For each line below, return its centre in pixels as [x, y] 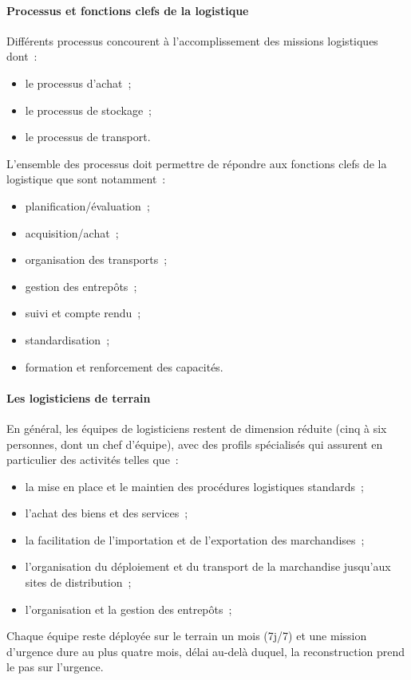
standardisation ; [67, 339]
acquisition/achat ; [72, 232]
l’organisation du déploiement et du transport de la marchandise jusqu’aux [208, 566]
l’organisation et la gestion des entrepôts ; [128, 609]
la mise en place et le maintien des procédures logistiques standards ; [194, 486]
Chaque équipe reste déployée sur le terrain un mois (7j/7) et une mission [187, 636]
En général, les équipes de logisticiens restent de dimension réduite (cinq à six [197, 428]
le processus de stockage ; [88, 110]
